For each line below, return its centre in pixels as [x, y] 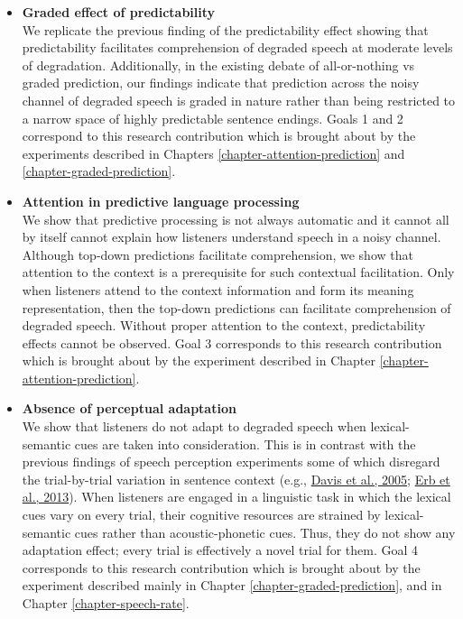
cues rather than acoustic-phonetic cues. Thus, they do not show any [265, 532]
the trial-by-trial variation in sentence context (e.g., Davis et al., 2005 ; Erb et [236, 479]
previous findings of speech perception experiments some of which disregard [231, 462]
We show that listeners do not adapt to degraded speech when [194, 426]
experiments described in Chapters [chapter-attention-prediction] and [213, 153]
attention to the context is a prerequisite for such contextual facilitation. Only [238, 272]
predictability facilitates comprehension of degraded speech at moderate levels [237, 47]
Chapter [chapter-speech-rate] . [106, 603]
